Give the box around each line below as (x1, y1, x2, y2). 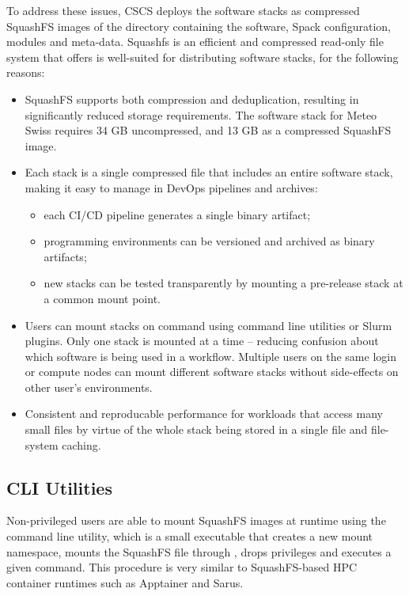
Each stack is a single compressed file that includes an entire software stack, (25, 164, 393, 180)
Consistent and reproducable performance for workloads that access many (25, 405, 383, 422)
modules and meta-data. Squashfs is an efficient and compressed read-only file (6, 33, 384, 50)
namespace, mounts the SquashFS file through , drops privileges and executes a (6, 543, 392, 560)
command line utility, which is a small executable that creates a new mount (6, 528, 373, 545)
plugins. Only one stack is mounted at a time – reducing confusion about (25, 332, 379, 349)
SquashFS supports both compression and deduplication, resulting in (25, 90, 359, 107)
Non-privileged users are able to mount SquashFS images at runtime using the (6, 512, 386, 529)
